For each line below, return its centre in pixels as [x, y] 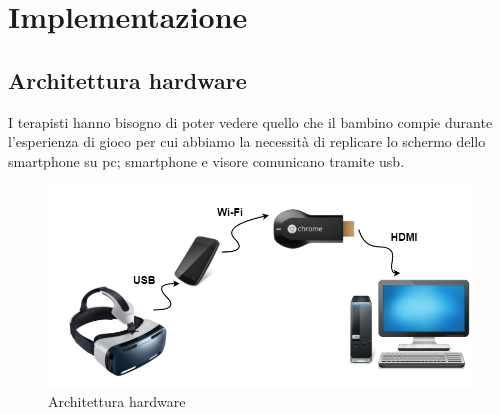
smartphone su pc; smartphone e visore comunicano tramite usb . [206, 160]
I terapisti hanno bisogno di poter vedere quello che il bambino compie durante [250, 121]
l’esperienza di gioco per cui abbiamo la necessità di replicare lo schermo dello [247, 141]
